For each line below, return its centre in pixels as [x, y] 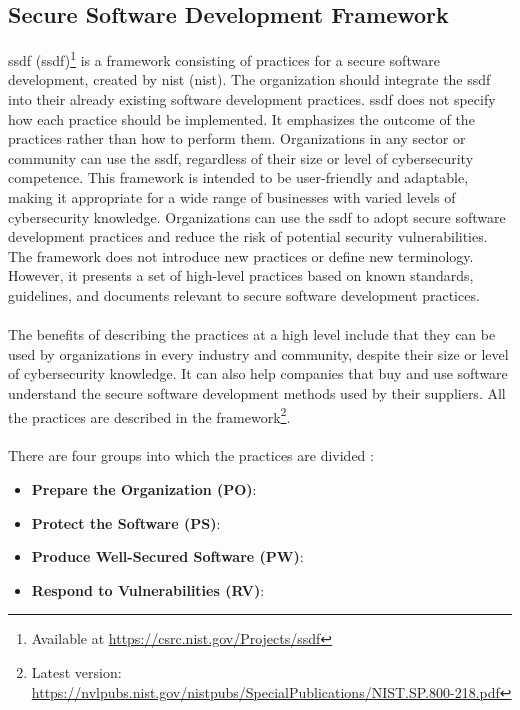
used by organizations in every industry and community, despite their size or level [258, 353]
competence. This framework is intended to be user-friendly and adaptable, [238, 177]
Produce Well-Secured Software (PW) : [167, 556]
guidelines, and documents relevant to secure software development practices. [244, 294]
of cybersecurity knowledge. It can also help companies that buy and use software [258, 373]
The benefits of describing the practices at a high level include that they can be [252, 334]
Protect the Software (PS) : [126, 522]
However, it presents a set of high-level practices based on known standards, [241, 275]
